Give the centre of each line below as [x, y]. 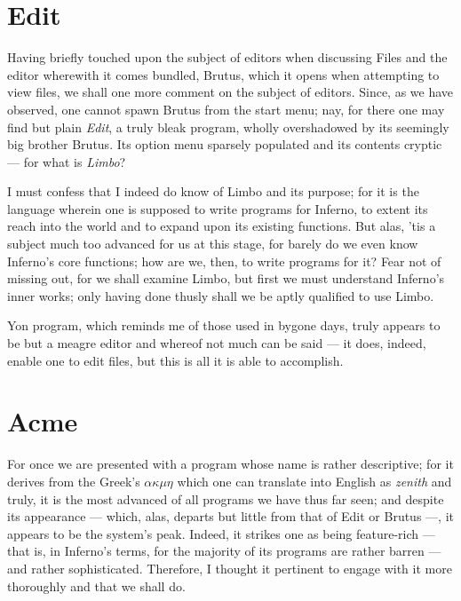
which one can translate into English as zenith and [314, 481]
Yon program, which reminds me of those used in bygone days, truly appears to [224, 325]
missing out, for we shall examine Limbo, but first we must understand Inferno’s [226, 278]
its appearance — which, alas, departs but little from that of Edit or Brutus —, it [230, 516]
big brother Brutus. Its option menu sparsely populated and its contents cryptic [225, 144]
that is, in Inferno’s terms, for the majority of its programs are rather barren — [224, 551]
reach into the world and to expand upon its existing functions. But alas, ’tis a [222, 226]
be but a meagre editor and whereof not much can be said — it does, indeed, [217, 343]
